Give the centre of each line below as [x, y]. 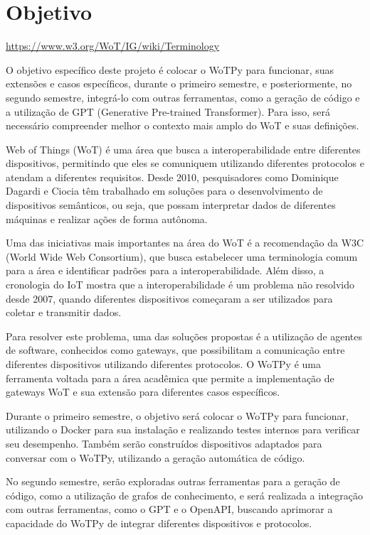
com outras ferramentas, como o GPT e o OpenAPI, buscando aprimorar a [169, 509]
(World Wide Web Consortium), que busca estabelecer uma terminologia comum [182, 256]
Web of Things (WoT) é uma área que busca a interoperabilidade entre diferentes [183, 149]
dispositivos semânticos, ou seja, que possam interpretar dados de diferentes [171, 205]
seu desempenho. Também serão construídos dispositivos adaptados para [164, 443]
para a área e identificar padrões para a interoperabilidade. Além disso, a [165, 270]
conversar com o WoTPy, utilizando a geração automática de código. [155, 457]
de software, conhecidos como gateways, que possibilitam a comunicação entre [175, 350]
